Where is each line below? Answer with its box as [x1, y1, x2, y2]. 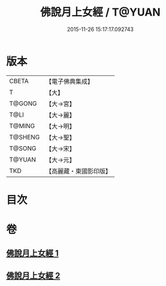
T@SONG [9, 144, 37, 153]
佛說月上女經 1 [6, 248, 59, 258]
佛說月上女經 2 [6, 270, 61, 281]
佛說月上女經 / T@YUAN [40, 5, 161, 19]
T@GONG [9, 99, 37, 108]
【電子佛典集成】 [45, 77, 94, 86]
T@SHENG [9, 133, 40, 141]
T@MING [9, 121, 35, 130]
